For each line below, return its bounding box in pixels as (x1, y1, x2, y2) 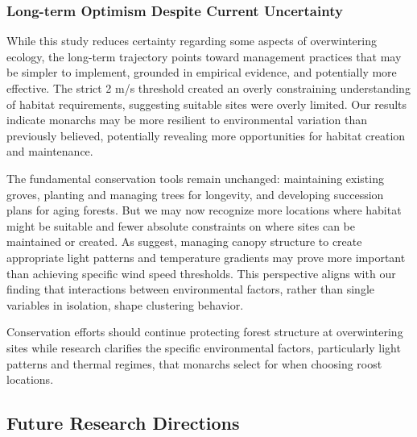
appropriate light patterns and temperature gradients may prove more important (6, 248, 406, 265)
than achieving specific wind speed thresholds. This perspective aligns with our (6, 264, 396, 281)
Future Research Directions (6, 410, 240, 435)
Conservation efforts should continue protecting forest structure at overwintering (6, 323, 403, 340)
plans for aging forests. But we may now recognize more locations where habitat (6, 202, 402, 218)
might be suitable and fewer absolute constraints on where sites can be (6, 217, 355, 234)
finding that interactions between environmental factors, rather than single (6, 281, 375, 298)
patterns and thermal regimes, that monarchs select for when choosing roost (6, 355, 382, 372)
